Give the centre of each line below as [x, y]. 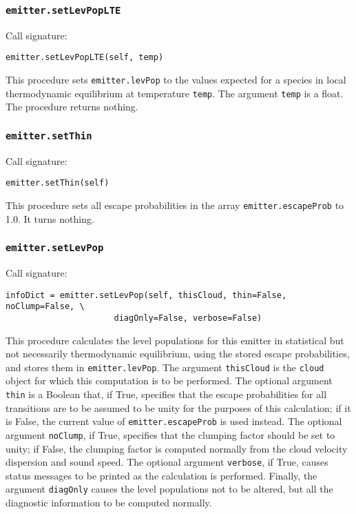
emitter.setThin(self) [57, 183]
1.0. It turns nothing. [50, 218]
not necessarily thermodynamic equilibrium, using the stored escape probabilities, [178, 354]
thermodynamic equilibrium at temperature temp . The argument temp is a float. [175, 93]
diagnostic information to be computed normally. [109, 503]
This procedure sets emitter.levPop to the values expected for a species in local [176, 80]
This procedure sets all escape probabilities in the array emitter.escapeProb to [175, 205]
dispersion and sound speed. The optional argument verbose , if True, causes [167, 462]
